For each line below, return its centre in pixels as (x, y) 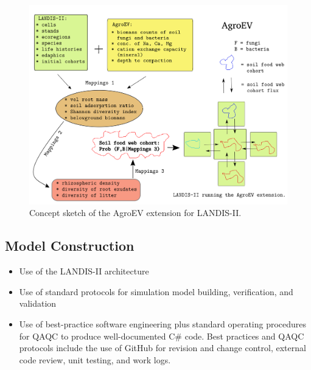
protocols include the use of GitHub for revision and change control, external (162, 348)
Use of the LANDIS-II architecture (84, 271)
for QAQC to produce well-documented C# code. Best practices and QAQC (162, 336)
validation (38, 303)
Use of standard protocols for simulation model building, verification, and (156, 291)
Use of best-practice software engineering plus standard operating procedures (163, 324)
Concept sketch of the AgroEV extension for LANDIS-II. (135, 213)
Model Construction (70, 246)
